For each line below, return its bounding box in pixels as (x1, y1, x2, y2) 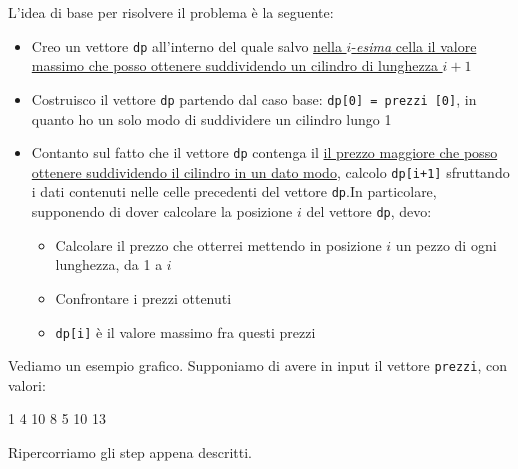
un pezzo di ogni (395, 234, 497, 255)
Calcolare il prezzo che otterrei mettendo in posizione (55, 234, 382, 255)
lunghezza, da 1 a (55, 254, 163, 275)
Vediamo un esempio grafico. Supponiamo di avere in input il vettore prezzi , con (8, 355, 507, 376)
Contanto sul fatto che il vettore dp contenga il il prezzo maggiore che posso (31, 142, 498, 163)
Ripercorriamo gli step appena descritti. (8, 442, 252, 462)
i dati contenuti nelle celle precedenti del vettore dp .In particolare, (31, 181, 437, 202)
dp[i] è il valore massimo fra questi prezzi (55, 321, 316, 342)
